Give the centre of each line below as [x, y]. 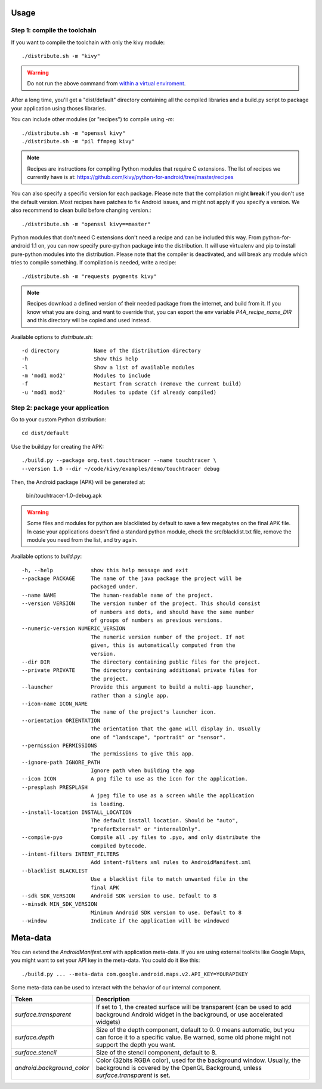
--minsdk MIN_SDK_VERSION [60, 904]
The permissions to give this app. [143, 754]
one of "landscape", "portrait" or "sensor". [158, 737]
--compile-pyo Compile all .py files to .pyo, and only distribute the [141, 837]
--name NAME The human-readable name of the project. [118, 595]
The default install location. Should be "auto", [164, 821]
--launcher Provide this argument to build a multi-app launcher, [138, 687]
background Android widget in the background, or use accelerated [189, 1014]
